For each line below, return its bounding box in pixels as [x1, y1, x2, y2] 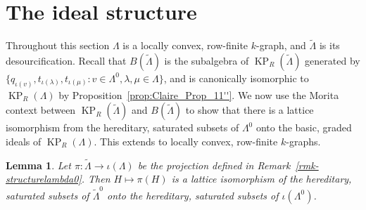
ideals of [6, 133, 42, 148]
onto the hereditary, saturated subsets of [107, 188, 279, 202]
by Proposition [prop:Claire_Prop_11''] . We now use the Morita [58, 87, 339, 102]
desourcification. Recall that [6, 53, 127, 67]
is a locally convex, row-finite [122, 38, 248, 53]
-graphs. [286, 133, 321, 148]
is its [319, 38, 340, 53]
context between [6, 103, 76, 117]
